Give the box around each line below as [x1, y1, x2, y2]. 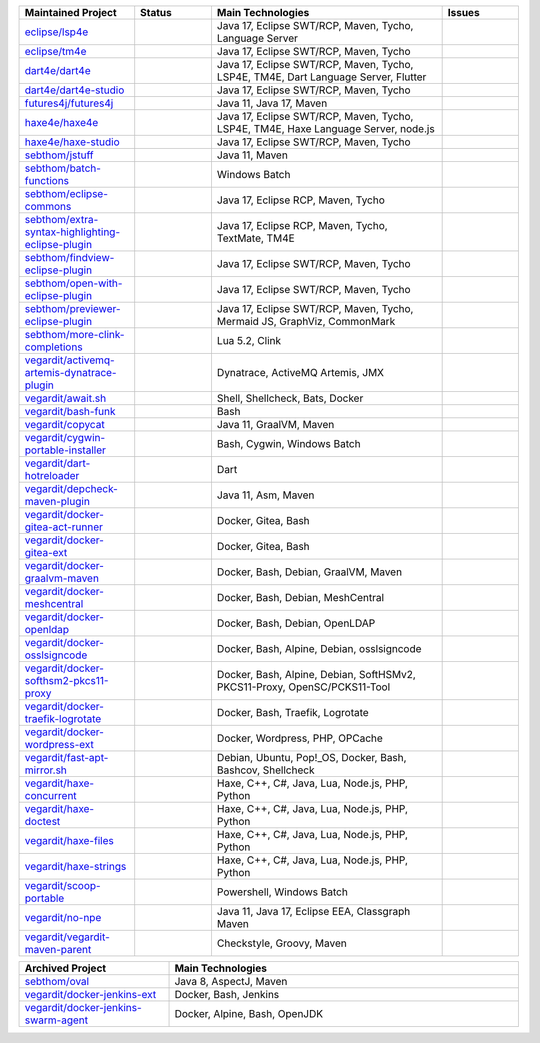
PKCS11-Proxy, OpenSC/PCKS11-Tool [216, 680, 391, 694]
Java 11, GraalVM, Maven [216, 418, 335, 431]
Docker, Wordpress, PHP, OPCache [216, 731, 384, 745]
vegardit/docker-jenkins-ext [24, 988, 157, 1001]
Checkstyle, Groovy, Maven [216, 936, 347, 950]
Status [140, 6, 172, 19]
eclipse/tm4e [24, 45, 87, 58]
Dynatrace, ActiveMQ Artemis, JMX [216, 366, 385, 379]
